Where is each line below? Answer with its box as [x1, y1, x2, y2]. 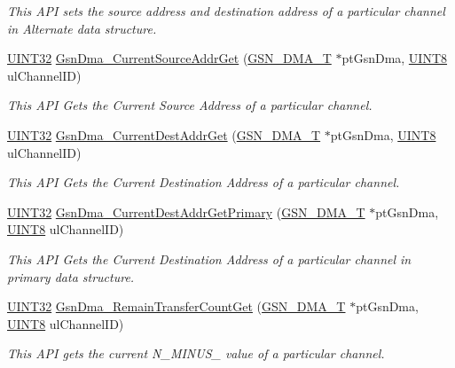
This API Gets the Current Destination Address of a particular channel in [7, 249, 412, 268]
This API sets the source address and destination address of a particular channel [7, 2, 445, 20]
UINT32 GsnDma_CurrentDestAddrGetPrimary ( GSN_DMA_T [7, 202, 365, 221]
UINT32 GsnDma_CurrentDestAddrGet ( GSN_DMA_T [7, 125, 321, 144]
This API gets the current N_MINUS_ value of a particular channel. [7, 344, 385, 363]
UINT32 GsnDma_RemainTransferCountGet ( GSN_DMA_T [7, 297, 346, 316]
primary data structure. [7, 267, 135, 286]
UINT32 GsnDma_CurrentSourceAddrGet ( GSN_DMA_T [7, 49, 332, 67]
